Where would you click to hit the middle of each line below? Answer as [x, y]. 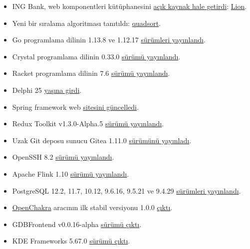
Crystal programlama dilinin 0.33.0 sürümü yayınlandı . [96, 56]
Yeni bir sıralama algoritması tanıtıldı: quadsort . [86, 23]
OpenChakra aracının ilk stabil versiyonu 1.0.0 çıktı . [92, 207]
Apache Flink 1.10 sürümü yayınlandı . [71, 173]
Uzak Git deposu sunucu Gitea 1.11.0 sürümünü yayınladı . [102, 140]
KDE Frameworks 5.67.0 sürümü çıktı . [71, 241]
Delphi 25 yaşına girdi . [47, 90]
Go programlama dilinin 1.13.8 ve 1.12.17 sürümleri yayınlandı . [109, 40]
